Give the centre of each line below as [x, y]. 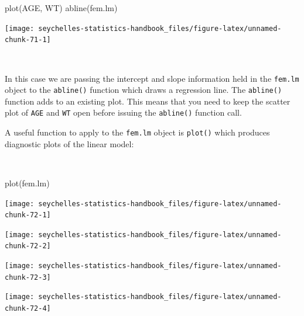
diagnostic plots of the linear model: [69, 143]
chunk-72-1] [28, 215]
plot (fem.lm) [27, 183]
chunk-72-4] [28, 309]
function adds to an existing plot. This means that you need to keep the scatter [148, 101]
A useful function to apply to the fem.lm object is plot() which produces [137, 132]
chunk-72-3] [28, 277]
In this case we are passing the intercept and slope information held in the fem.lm [152, 78]
